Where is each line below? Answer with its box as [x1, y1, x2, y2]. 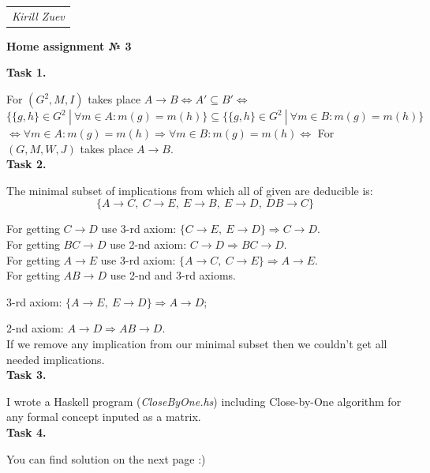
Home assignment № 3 [6, 37, 132, 54]
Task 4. [6, 423, 47, 440]
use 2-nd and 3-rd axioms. [110, 267, 236, 283]
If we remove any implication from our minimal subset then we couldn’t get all [6, 335, 387, 351]
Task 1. [6, 64, 47, 81]
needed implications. [6, 351, 105, 367]
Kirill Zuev [12, 7, 65, 24]
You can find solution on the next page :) [6, 450, 206, 467]
